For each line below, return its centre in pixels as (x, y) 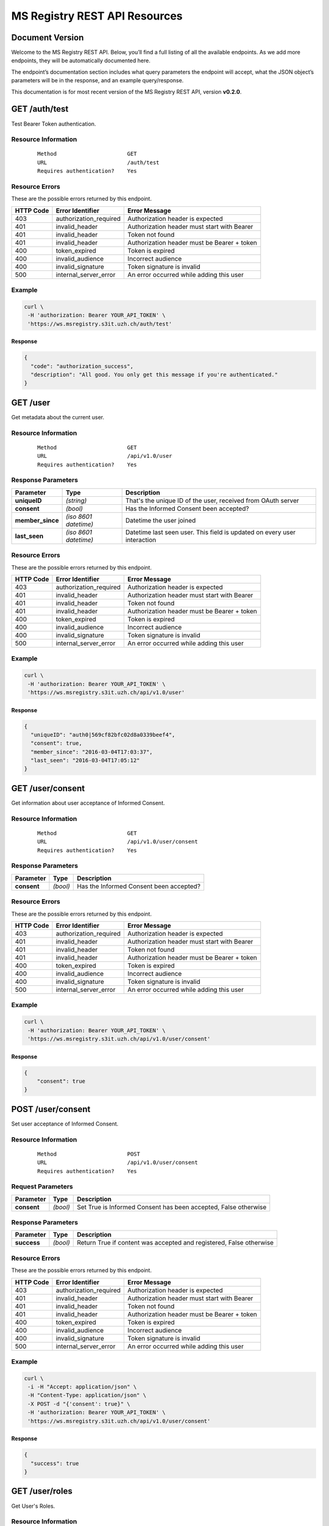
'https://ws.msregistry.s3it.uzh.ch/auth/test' (100, 324)
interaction (141, 540)
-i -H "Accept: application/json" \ (82, 1387)
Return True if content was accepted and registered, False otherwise (175, 1243)
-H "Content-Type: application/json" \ (87, 1395)
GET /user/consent (48, 788)
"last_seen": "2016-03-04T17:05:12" (85, 761)
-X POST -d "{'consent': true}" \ (79, 1404)
